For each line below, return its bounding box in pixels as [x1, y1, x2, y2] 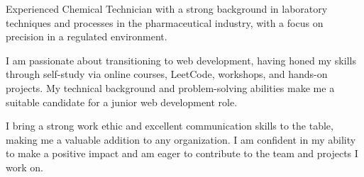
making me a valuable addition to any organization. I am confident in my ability [6, 132, 356, 147]
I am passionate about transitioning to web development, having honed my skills [6, 52, 356, 67]
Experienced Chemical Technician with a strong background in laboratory [6, 1, 328, 16]
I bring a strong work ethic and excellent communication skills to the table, [6, 118, 333, 133]
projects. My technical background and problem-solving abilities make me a [6, 80, 335, 95]
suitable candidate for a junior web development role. [6, 94, 238, 109]
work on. [6, 159, 43, 174]
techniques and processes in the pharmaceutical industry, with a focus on [6, 15, 324, 30]
